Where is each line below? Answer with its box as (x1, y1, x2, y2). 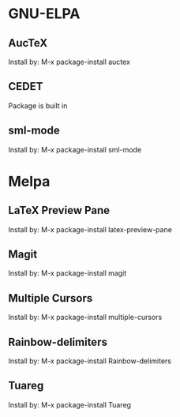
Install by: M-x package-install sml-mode (8, 145, 142, 154)
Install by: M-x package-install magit (8, 269, 127, 278)
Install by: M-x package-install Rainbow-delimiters (8, 356, 172, 366)
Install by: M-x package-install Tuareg (8, 400, 132, 409)
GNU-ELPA (8, 5, 81, 23)
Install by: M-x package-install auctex (8, 57, 130, 66)
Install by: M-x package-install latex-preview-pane (8, 224, 172, 234)
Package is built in (8, 100, 68, 111)
